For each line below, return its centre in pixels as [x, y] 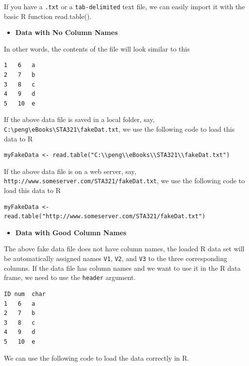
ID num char [25, 294]
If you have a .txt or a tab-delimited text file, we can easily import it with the [124, 6]
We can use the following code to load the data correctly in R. [97, 357]
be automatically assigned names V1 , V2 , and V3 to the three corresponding [116, 258]
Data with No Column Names [66, 32]
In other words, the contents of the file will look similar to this [97, 48]
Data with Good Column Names [71, 232]
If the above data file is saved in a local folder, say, [79, 119]
